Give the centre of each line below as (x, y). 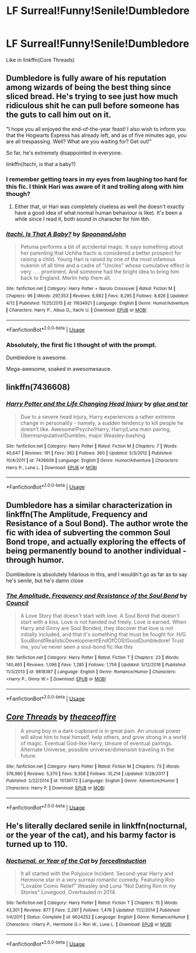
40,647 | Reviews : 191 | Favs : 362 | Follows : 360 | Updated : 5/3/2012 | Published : (90, 453)
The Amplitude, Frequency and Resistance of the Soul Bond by (97, 596)
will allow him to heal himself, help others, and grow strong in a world (103, 737)
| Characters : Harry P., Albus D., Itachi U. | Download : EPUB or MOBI (76, 310)
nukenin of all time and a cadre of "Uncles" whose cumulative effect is (105, 266)
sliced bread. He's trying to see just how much (92, 97)
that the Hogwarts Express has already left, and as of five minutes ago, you (96, 135)
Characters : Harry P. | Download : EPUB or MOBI (55, 788)
